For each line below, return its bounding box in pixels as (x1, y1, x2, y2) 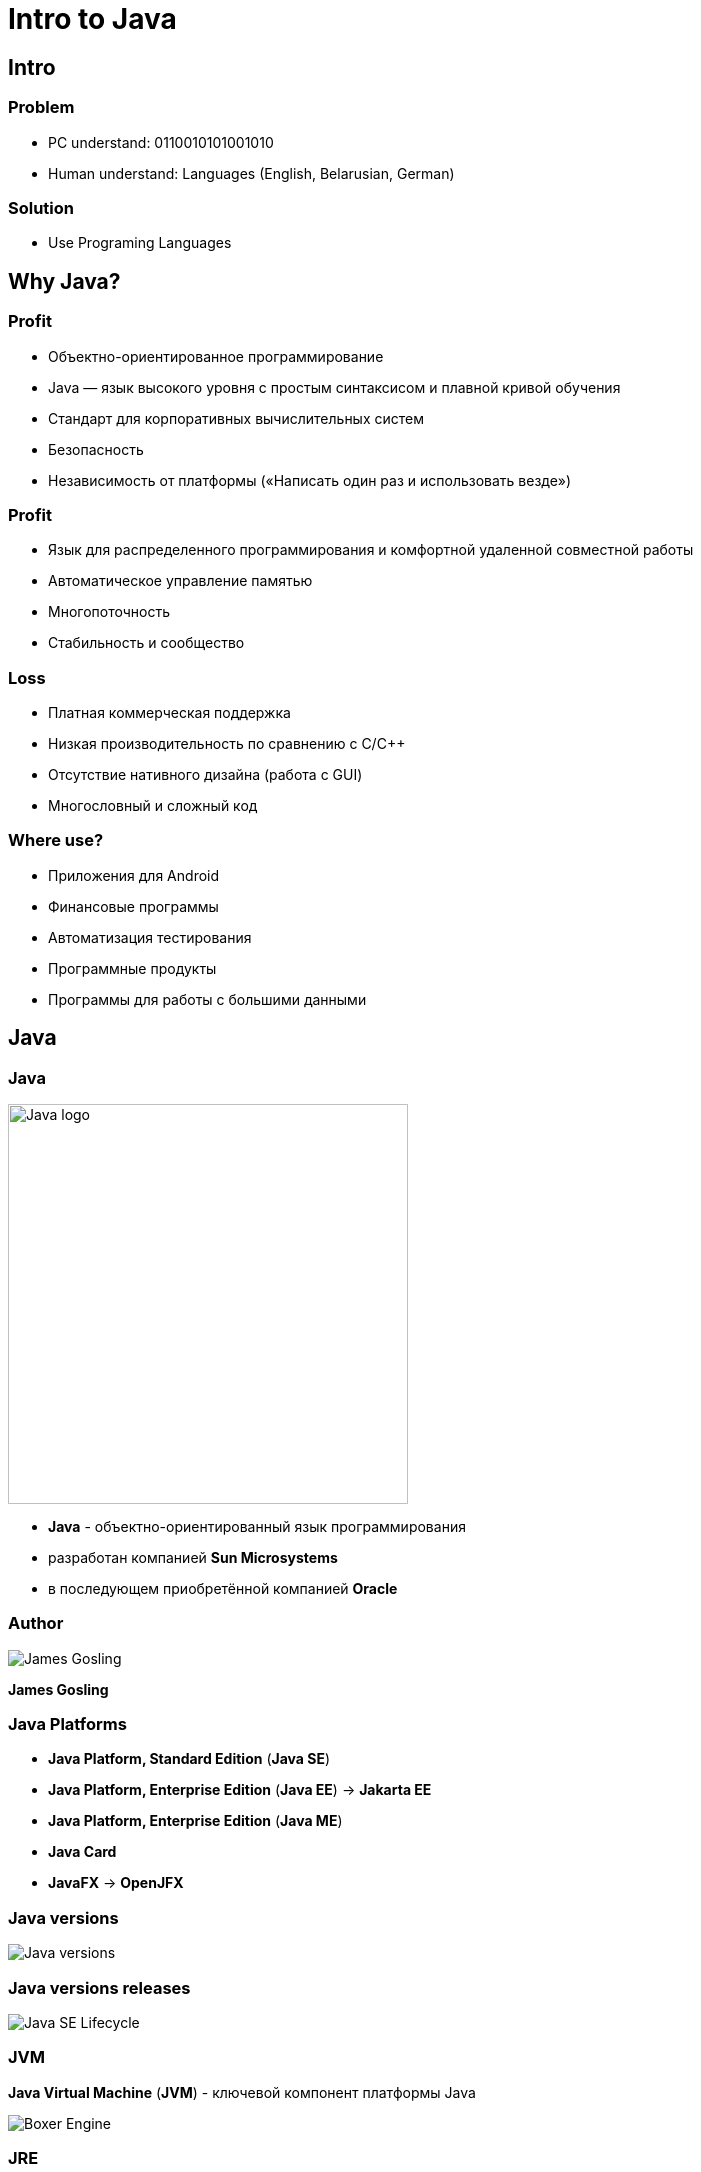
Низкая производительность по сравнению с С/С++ (48, 735, 406, 753)
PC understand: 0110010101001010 (48, 133, 274, 151)
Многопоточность (48, 603, 170, 621)
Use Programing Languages (48, 234, 232, 252)
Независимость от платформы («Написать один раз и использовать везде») (48, 471, 572, 489)
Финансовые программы (48, 897, 219, 915)
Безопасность (48, 440, 144, 458)
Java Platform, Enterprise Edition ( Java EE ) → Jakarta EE (48, 1781, 432, 1799)
